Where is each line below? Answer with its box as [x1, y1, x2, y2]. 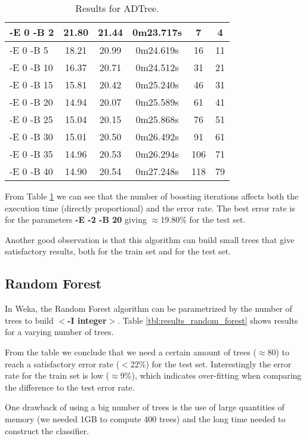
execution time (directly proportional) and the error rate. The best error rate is [5, 201, 295, 214]
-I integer [67, 314, 107, 326]
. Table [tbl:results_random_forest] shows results [118, 314, 298, 326]
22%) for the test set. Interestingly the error [130, 357, 292, 370]
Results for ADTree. [75, 1, 159, 15]
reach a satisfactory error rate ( [5, 357, 120, 370]
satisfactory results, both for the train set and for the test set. [5, 245, 231, 257]
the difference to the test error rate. [5, 380, 135, 393]
